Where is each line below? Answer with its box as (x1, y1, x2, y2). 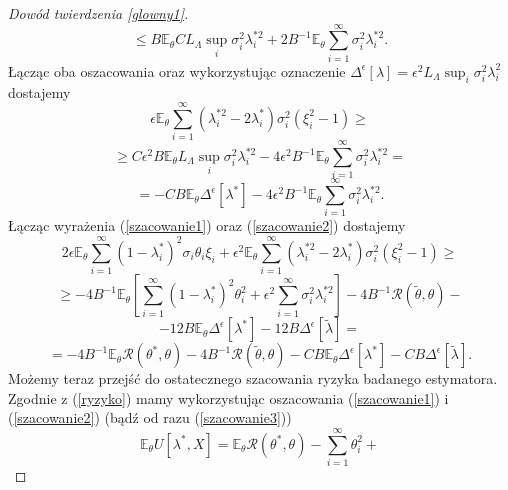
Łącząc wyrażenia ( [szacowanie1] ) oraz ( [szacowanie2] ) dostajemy (8, 215, 406, 236)
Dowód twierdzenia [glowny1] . (8, 3, 189, 23)
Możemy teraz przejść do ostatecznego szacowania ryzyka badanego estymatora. (8, 368, 498, 389)
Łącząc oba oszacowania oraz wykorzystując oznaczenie (8, 60, 346, 81)
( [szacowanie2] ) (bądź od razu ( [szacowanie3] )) (8, 407, 292, 428)
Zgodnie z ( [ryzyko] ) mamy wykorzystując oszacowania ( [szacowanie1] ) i (8, 387, 449, 408)
